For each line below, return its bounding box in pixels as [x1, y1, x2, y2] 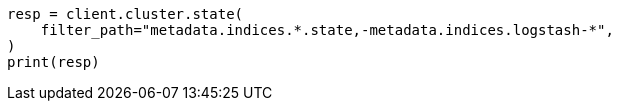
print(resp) [7, 54, 100, 70]
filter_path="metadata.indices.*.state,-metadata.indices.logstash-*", [40, 22, 614, 38]
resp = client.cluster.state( [7, 6, 244, 22]
